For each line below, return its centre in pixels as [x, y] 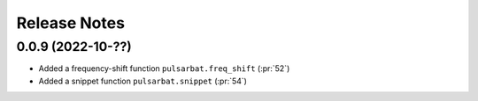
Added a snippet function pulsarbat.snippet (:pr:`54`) [143, 81]
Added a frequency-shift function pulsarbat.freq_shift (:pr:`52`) [164, 69]
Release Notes [71, 23]
